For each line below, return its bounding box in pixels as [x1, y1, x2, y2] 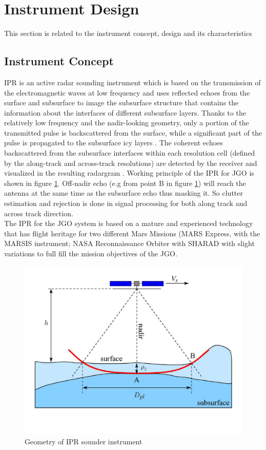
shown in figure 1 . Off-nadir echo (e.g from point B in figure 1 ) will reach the [4, 177, 246, 188]
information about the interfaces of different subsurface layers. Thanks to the [4, 107, 246, 118]
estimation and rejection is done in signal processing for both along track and [4, 198, 248, 209]
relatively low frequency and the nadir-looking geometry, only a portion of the [4, 117, 249, 128]
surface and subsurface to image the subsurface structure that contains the [4, 97, 239, 108]
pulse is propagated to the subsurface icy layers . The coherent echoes [4, 137, 223, 148]
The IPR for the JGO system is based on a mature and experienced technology [4, 218, 253, 229]
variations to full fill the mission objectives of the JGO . [4, 248, 177, 259]
